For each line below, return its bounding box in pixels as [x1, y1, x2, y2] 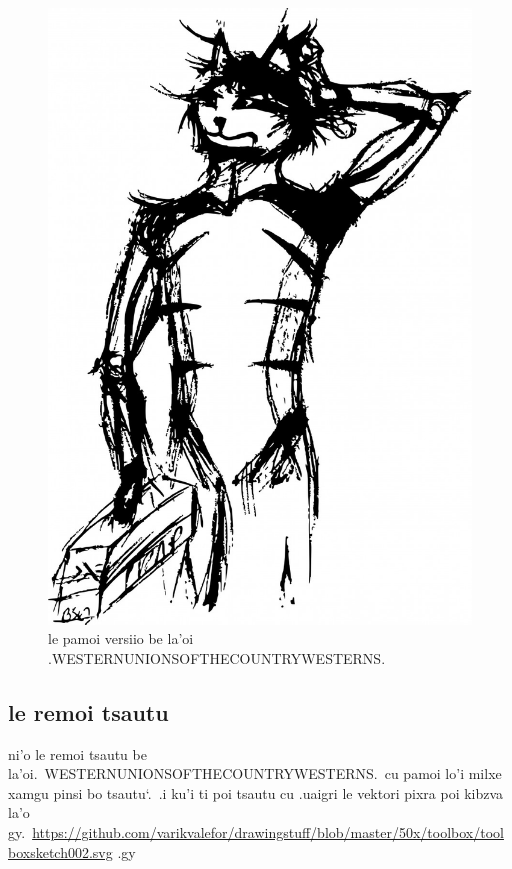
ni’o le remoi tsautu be [8, 743, 147, 764]
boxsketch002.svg [8, 841, 113, 862]
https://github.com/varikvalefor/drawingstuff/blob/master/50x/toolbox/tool [32, 822, 504, 843]
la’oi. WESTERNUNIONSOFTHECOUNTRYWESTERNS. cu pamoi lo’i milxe [8, 763, 502, 784]
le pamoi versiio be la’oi [48, 628, 194, 649]
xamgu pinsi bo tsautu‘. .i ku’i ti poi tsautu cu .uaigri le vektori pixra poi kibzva [8, 782, 504, 803]
